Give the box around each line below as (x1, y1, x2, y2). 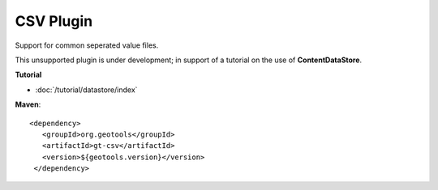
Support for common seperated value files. (15, 40, 159, 50)
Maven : (15, 99, 41, 109)
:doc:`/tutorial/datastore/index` (35, 85, 138, 95)
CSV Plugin (15, 12, 93, 30)
